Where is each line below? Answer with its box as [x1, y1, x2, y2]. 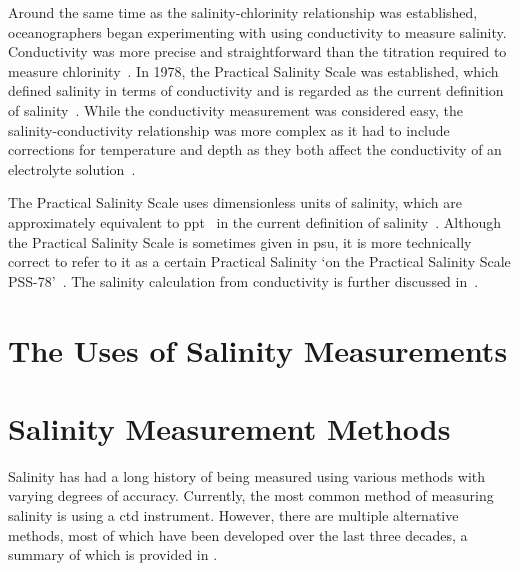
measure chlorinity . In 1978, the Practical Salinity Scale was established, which [8, 60, 499, 81]
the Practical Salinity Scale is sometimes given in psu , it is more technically [8, 231, 472, 252]
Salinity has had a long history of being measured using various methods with [8, 465, 486, 486]
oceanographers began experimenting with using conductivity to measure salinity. [8, 21, 507, 42]
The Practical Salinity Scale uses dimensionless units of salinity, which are [8, 192, 462, 213]
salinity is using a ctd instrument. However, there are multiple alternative [8, 505, 459, 525]
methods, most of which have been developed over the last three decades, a [8, 524, 468, 545]
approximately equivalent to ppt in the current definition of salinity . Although [8, 211, 502, 232]
